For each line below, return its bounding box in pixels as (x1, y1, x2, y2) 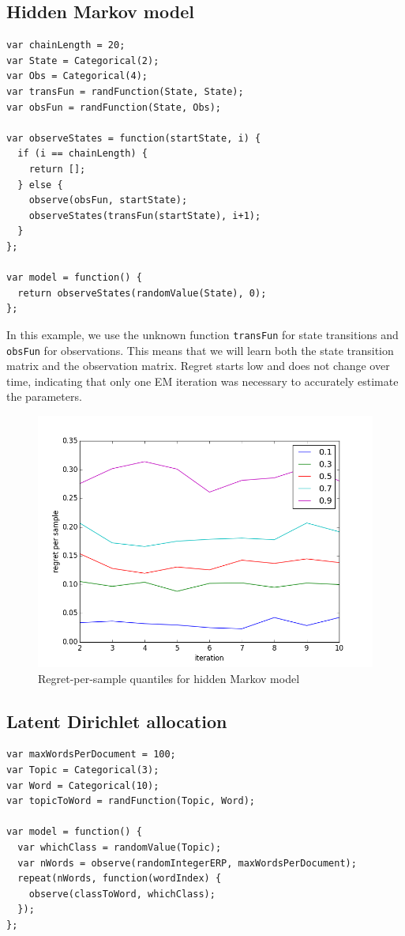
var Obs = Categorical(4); (6, 70, 148, 82)
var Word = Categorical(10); (6, 779, 159, 791)
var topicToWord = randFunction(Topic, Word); (6, 795, 255, 807)
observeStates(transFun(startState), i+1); (28, 209, 261, 221)
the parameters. (6, 388, 82, 405)
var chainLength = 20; (6, 40, 126, 51)
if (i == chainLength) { (17, 148, 148, 160)
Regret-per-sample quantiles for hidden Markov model (38, 670, 300, 686)
